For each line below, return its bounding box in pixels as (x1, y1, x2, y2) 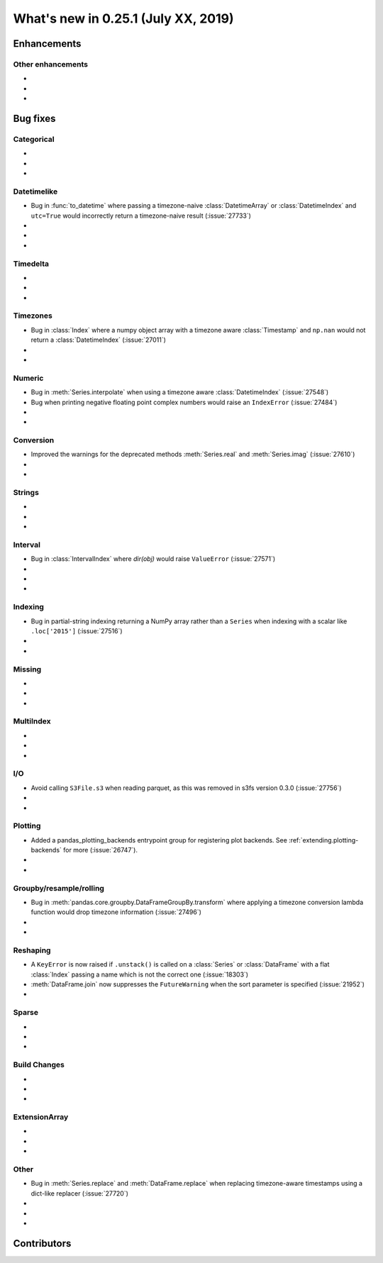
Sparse (13, 1008, 39, 1018)
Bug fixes (13, 112, 56, 124)
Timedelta (13, 259, 50, 269)
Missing (13, 664, 42, 674)
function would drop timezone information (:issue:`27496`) (30, 908, 202, 916)
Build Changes (13, 1060, 65, 1070)
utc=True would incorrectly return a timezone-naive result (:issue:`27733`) (30, 211, 252, 220)
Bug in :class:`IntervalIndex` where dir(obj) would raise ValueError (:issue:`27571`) (30, 555, 276, 563)
